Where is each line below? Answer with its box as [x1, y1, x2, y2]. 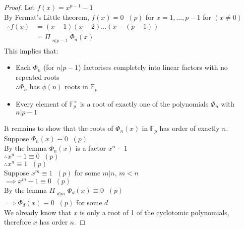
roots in [64, 81, 88, 92]
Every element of [15, 98, 67, 109]
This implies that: [4, 45, 59, 56]
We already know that [4, 207, 71, 217]
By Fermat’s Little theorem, [4, 11, 89, 22]
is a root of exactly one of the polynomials [80, 98, 209, 109]
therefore [4, 217, 31, 227]
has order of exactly [159, 123, 220, 133]
